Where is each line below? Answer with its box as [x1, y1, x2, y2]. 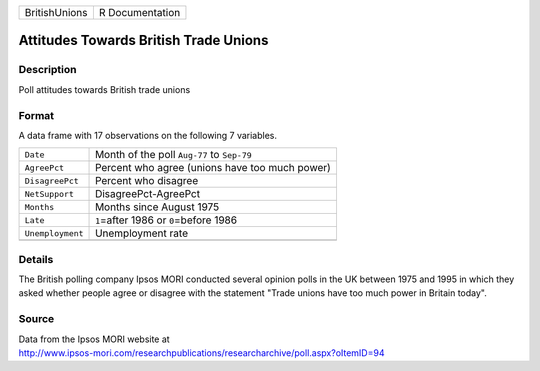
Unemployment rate [95, 226, 189, 240]
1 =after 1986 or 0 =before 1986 [95, 213, 238, 227]
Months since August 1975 [95, 200, 220, 214]
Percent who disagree [95, 174, 199, 188]
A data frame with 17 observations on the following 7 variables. [18, 129, 278, 141]
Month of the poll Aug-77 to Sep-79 [95, 148, 252, 162]
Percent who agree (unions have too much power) [95, 161, 332, 175]
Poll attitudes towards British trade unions [18, 83, 191, 95]
